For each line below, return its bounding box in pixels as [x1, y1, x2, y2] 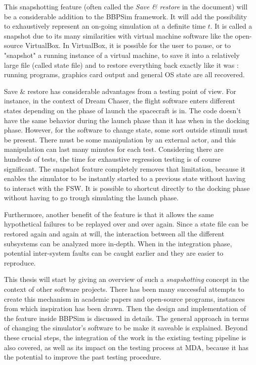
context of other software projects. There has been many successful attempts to [4, 284, 244, 294]
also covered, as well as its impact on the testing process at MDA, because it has [4, 342, 249, 352]
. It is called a [210, 21, 253, 31]
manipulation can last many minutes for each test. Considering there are [4, 144, 224, 154]
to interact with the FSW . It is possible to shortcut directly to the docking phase [4, 182, 250, 193]
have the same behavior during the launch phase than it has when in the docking [4, 115, 250, 125]
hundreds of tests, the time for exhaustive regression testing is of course [4, 153, 221, 164]
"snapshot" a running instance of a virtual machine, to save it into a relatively [4, 49, 240, 60]
